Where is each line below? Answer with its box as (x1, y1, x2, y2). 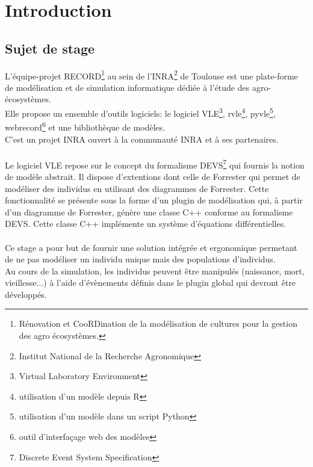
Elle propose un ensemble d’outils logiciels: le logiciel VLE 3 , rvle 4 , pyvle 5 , (5, 105, 276, 119)
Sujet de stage (5, 39, 95, 57)
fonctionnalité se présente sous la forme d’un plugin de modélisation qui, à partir (5, 194, 303, 206)
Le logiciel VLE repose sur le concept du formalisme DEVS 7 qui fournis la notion (5, 156, 305, 171)
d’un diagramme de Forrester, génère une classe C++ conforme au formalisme (5, 205, 293, 218)
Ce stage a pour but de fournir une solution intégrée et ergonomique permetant (5, 241, 297, 253)
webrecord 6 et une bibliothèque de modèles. (5, 119, 166, 133)
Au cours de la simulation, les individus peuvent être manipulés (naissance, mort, (5, 264, 305, 277)
